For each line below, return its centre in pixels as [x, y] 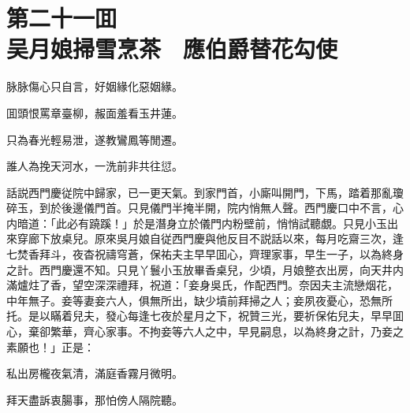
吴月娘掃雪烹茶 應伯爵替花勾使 [172, 48]
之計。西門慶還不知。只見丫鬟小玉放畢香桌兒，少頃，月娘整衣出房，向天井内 [205, 269]
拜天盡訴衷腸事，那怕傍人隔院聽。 [95, 399]
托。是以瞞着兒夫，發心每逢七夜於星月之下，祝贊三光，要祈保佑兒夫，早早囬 [205, 316]
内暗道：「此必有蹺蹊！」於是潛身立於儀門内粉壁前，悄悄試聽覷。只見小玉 [197, 223]
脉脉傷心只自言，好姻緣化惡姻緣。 [95, 86]
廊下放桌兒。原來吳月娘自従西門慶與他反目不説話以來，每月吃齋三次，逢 [216, 238]
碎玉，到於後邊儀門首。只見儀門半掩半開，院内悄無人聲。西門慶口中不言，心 [205, 208]
